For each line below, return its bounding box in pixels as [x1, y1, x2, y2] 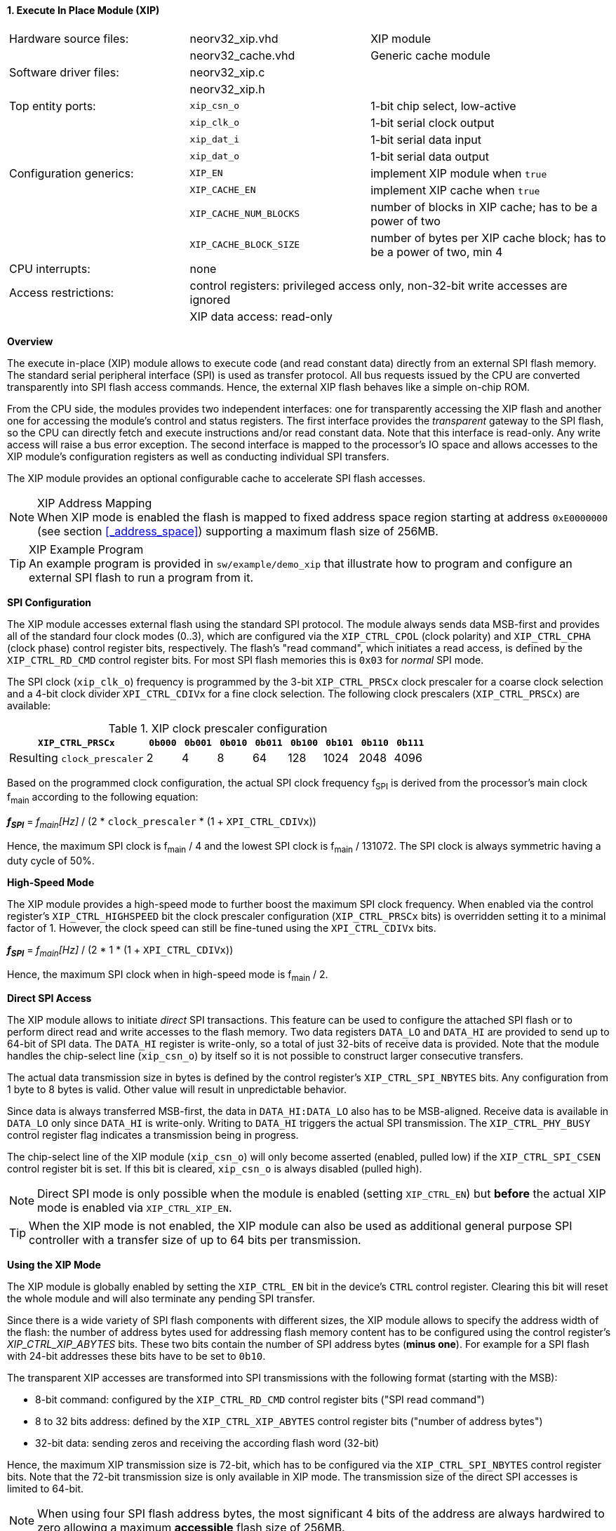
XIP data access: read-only [189, 309, 333, 323]
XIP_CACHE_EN [189, 185, 256, 196]
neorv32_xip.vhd [189, 31, 279, 46]
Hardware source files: [9, 31, 129, 46]
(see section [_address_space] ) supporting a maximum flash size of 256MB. [37, 523, 438, 538]
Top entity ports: [9, 98, 96, 113]
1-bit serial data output [370, 149, 490, 163]
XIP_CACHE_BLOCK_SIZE [189, 239, 300, 250]
